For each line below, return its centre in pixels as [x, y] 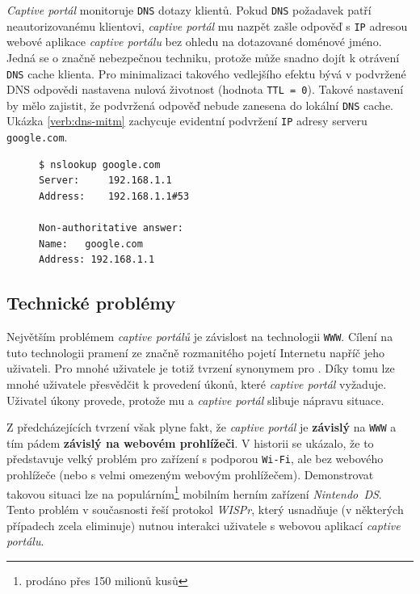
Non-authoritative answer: [111, 228]
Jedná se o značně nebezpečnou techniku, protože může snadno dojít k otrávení [203, 57]
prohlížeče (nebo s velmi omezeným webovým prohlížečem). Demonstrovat [190, 475]
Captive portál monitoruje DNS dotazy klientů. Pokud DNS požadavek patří [189, 10]
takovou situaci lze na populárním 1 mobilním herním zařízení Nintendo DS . [194, 492]
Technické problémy [91, 303]
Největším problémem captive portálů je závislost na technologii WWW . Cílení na [200, 337]
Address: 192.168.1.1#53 [114, 196]
